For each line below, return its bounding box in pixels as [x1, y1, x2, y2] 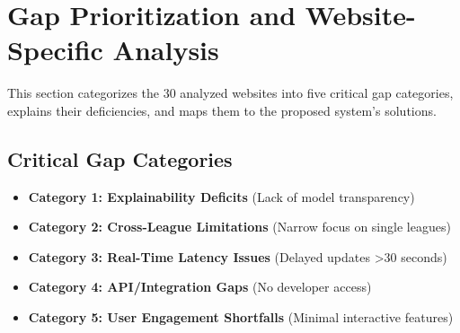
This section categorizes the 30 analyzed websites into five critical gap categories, [7, 83, 454, 102]
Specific [7, 31, 103, 68]
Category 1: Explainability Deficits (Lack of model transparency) [28, 187, 415, 206]
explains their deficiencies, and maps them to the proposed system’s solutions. [7, 101, 437, 119]
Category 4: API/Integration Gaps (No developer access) [28, 277, 372, 296]
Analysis [112, 31, 219, 68]
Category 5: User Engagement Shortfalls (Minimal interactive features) [28, 308, 454, 327]
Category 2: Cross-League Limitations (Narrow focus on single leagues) [28, 217, 451, 236]
